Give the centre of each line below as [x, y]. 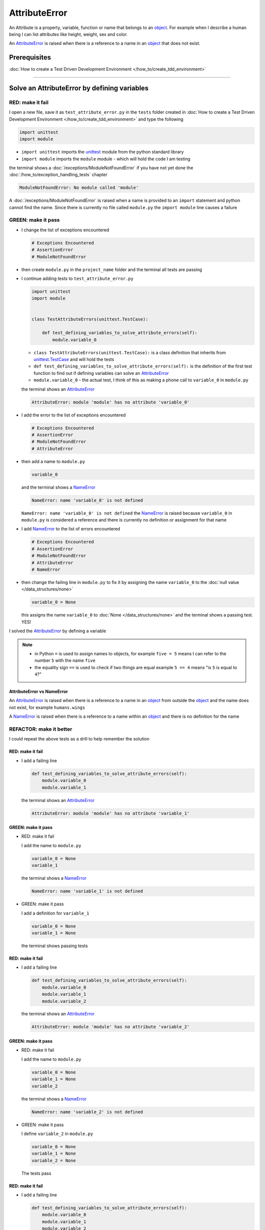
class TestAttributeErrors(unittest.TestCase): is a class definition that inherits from [130, 352]
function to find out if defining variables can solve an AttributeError [101, 373]
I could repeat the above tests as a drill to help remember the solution [79, 739]
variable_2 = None [54, 1160]
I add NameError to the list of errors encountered [71, 529]
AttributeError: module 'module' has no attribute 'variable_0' [111, 402]
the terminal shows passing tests [55, 946]
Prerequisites [30, 57]
